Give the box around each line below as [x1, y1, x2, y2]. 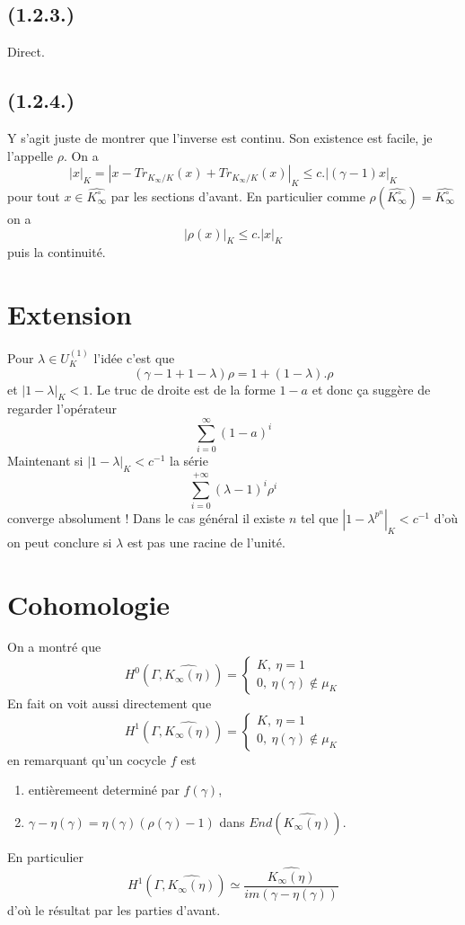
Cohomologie [7, 585, 171, 622]
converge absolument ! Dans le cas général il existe [7, 508, 285, 527]
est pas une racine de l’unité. [127, 532, 285, 551]
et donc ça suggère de [311, 379, 431, 398]
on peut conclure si [7, 532, 112, 551]
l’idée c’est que [93, 348, 175, 367]
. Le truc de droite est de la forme [89, 379, 276, 398]
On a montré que [7, 637, 101, 656]
